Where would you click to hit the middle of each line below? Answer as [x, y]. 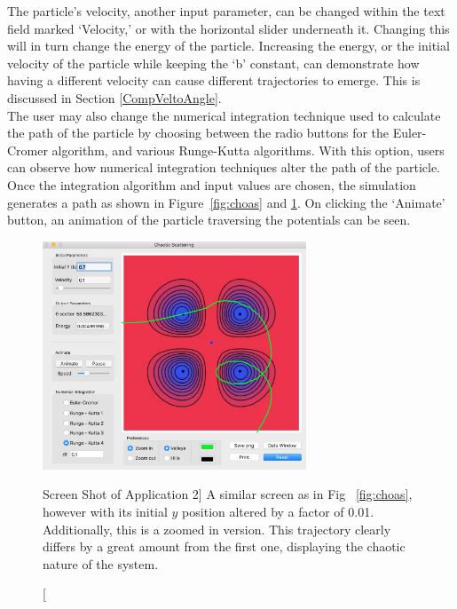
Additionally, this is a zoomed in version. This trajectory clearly [217, 529]
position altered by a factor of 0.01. [278, 511]
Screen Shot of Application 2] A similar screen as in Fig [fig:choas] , [228, 494]
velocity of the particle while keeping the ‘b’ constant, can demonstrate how [213, 63]
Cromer [28, 150]
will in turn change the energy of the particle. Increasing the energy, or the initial [228, 46]
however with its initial [105, 511]
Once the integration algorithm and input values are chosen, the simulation [212, 184]
